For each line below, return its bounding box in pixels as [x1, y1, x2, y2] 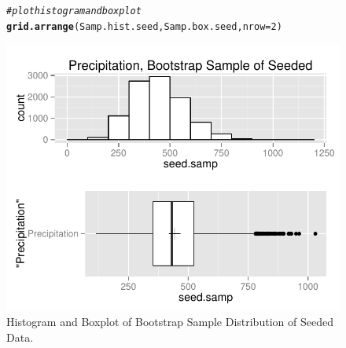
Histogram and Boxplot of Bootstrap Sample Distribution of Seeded [6, 313, 333, 330]
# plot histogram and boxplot [6, 5, 142, 16]
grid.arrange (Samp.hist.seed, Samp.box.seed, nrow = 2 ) [6, 20, 282, 32]
